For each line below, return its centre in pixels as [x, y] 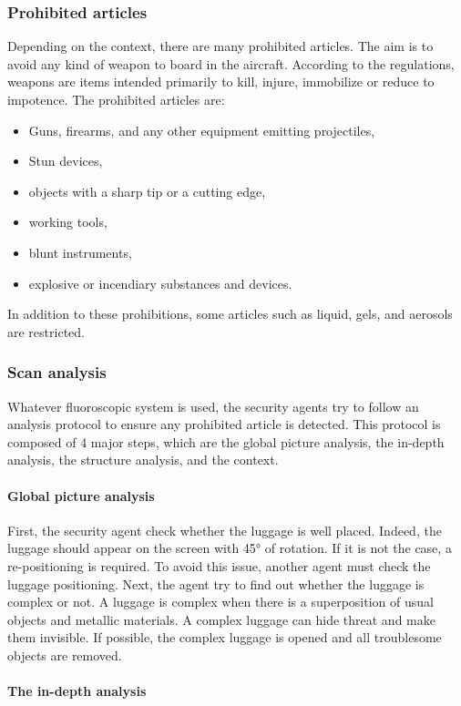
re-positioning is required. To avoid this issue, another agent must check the [219, 565]
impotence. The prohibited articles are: [116, 99]
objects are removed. [65, 655]
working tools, [68, 222]
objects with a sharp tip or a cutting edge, [147, 191]
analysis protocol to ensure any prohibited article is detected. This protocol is [224, 424]
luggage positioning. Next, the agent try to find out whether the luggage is [216, 583]
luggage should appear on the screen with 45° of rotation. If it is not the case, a [230, 548]
